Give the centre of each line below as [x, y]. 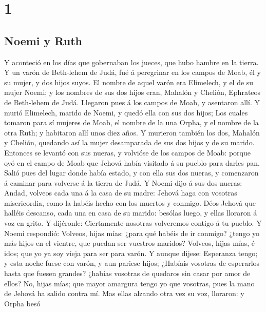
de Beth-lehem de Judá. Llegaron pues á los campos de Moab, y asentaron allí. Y [132, 102]
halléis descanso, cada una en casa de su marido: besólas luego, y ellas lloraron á [131, 213]
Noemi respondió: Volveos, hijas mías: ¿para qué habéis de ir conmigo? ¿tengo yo [132, 233]
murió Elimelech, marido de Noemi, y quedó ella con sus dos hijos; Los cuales [126, 112]
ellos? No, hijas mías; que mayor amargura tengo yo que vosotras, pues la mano [129, 283]
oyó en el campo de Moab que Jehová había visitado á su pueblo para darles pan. [132, 162]
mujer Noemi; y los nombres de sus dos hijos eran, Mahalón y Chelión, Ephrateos [132, 92]
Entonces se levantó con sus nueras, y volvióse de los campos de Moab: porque [127, 152]
